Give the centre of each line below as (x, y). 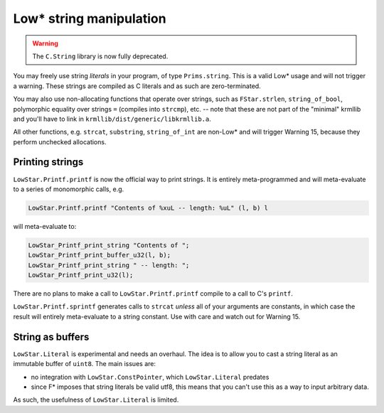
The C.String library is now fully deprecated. (100, 56)
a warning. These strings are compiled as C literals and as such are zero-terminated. (137, 86)
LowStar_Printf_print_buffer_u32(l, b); (99, 255)
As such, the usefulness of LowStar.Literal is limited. (96, 400)
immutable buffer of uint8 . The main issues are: (85, 364)
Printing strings (48, 162)
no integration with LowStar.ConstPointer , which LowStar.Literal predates (150, 377)
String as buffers (51, 337)
